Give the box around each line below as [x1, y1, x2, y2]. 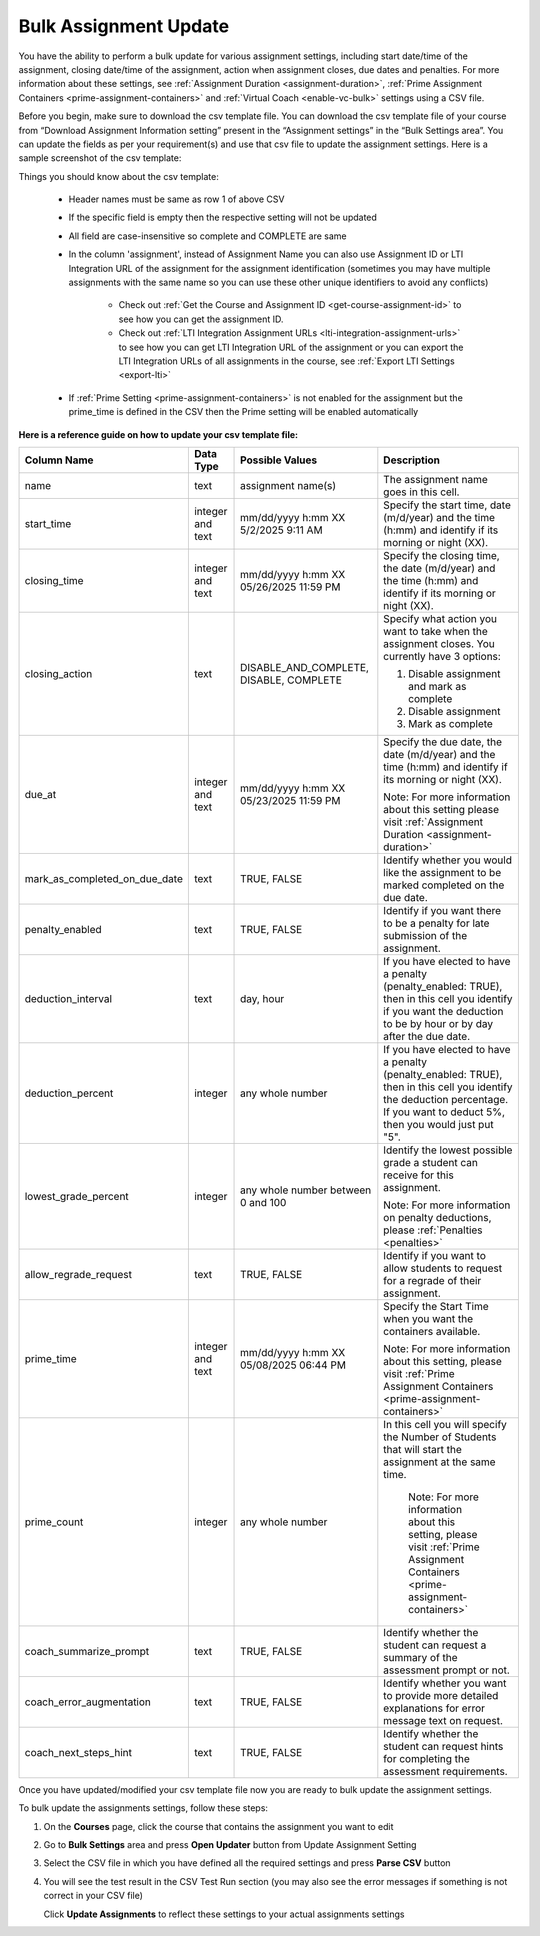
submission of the [383, 928, 468, 942]
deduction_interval [24, 991, 113, 1005]
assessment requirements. [383, 1764, 509, 1778]
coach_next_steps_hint [24, 1745, 132, 1759]
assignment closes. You [383, 636, 495, 650]
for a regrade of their [383, 1273, 482, 1287]
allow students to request [383, 1261, 503, 1275]
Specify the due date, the [383, 735, 503, 749]
